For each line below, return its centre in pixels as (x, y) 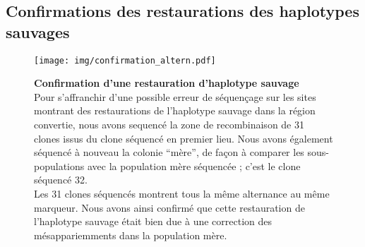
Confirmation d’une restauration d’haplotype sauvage (167, 83)
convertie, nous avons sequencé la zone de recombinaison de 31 (169, 125)
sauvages (38, 31)
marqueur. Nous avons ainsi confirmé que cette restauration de (169, 207)
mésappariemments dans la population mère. (131, 235)
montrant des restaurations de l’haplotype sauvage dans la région (175, 110)
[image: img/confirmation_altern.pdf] (125, 60)
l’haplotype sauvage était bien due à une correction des (153, 221)
